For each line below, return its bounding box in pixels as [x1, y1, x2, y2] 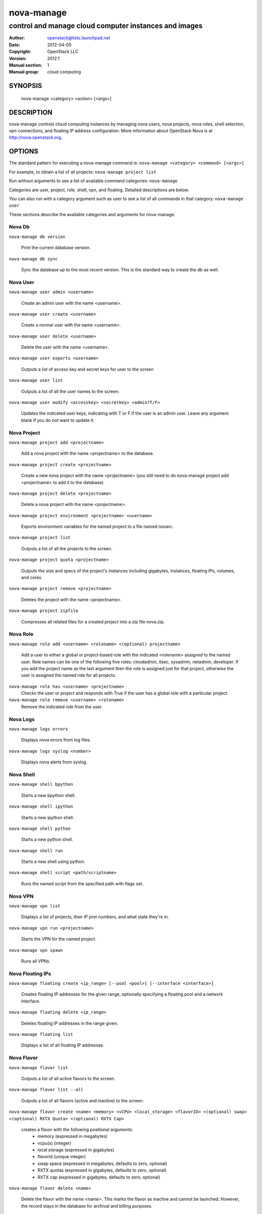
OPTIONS [9, 147, 38, 155]
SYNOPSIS [9, 82, 42, 90]
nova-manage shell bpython [9, 782, 73, 787]
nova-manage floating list [9, 1032, 73, 1037]
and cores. [21, 574, 43, 580]
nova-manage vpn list [9, 903, 61, 909]
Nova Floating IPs [9, 970, 51, 977]
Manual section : [9, 62, 43, 68]
